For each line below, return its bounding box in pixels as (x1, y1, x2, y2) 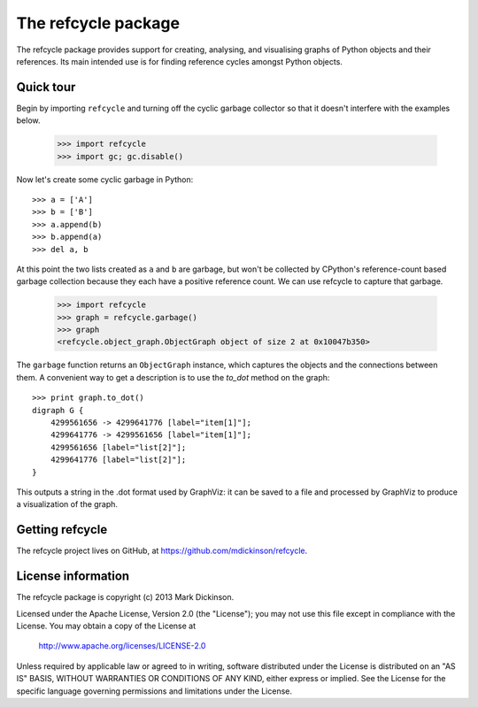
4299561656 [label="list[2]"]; (50, 442, 187, 452)
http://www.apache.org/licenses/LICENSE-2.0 (38, 641, 206, 651)
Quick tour (16, 80, 76, 95)
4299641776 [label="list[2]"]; (50, 455, 187, 465)
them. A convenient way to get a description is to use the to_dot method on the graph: (16, 372, 330, 382)
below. (16, 115, 41, 126)
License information (16, 569, 130, 584)
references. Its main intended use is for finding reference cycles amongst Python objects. (16, 56, 343, 66)
